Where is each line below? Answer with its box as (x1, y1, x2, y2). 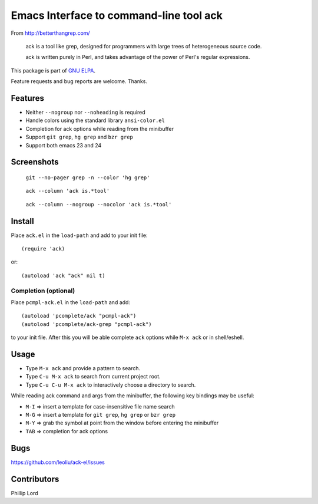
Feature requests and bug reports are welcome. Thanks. (11, 78, 147, 85)
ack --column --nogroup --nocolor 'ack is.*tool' (25, 201, 172, 207)
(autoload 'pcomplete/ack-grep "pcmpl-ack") (21, 321, 153, 327)
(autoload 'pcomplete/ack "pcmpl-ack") (21, 312, 137, 319)
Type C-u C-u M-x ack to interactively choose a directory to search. (25, 381, 196, 388)
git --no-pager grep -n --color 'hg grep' (25, 174, 150, 181)
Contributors (11, 474, 59, 484)
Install (11, 216, 35, 226)
